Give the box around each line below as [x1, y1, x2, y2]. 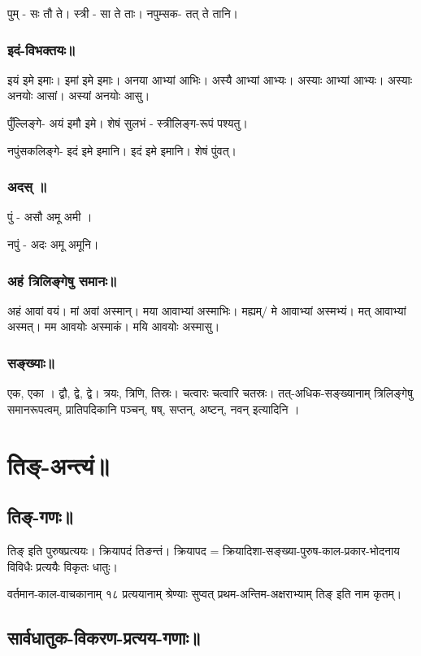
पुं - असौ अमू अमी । [7, 208, 93, 225]
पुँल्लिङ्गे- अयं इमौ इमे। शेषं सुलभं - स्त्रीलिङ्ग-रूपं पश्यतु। [7, 115, 248, 131]
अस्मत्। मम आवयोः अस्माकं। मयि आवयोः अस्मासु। [7, 318, 220, 335]
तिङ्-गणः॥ [7, 504, 73, 529]
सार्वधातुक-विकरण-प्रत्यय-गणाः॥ [7, 625, 201, 650]
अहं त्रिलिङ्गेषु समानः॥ [7, 270, 117, 290]
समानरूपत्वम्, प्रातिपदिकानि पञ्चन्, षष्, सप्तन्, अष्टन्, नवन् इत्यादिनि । [7, 400, 300, 417]
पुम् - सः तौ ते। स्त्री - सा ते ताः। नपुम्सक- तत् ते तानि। [7, 5, 239, 21]
